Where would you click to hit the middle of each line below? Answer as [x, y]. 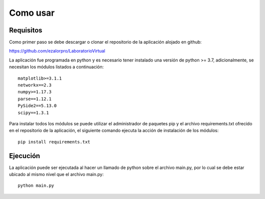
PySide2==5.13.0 [37, 106]
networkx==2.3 [35, 85]
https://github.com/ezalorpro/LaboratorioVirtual [57, 51]
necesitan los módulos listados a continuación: [56, 67]
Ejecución [25, 156]
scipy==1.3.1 [33, 113]
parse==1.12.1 [35, 99]
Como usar [32, 13]
